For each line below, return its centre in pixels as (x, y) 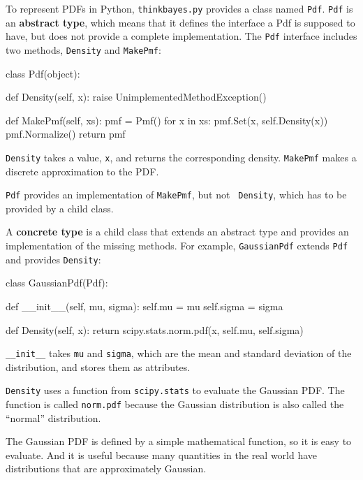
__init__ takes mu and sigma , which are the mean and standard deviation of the (179, 353)
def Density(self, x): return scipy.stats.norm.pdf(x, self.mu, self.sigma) (155, 329)
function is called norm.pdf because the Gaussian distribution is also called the (175, 404)
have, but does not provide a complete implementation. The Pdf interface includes (181, 36)
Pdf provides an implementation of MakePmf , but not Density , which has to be (176, 195)
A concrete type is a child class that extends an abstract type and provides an (177, 232)
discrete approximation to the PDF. (82, 171)
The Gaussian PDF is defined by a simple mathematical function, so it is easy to (179, 441)
